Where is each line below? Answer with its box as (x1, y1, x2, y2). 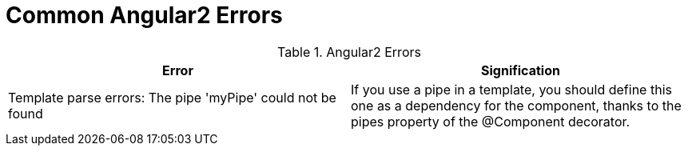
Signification (481, 62, 560, 78)
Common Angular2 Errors (6, 2, 283, 29)
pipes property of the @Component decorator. (351, 113, 630, 130)
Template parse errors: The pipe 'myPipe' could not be (8, 89, 336, 106)
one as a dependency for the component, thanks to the (351, 97, 682, 114)
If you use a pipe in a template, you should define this (351, 81, 672, 98)
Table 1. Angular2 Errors (277, 43, 421, 60)
